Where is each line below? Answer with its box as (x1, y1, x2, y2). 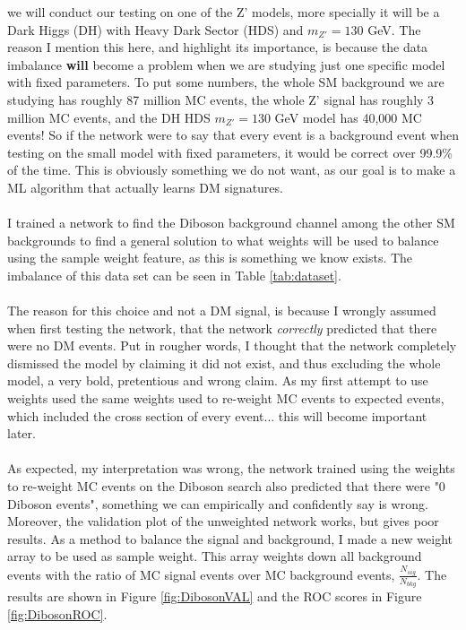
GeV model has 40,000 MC (274, 108, 422, 126)
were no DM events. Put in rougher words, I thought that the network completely (7, 336, 457, 355)
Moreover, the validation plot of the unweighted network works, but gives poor (7, 512, 439, 531)
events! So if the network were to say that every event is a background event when (7, 125, 459, 144)
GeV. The (367, 20, 421, 39)
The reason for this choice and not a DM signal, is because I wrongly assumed (7, 301, 436, 320)
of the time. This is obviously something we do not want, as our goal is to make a (7, 160, 456, 179)
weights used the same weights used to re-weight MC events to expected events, (7, 389, 444, 408)
